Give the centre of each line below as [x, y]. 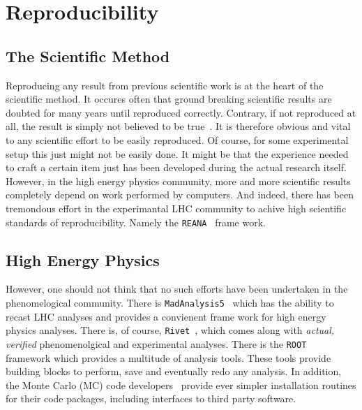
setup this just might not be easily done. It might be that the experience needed [177, 153]
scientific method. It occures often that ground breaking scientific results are [169, 99]
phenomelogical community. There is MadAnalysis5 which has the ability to [170, 302]
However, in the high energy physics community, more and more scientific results [178, 181]
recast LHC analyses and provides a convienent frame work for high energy [166, 316]
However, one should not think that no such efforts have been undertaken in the [177, 289]
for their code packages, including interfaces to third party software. [151, 398]
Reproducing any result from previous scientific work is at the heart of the [165, 85]
